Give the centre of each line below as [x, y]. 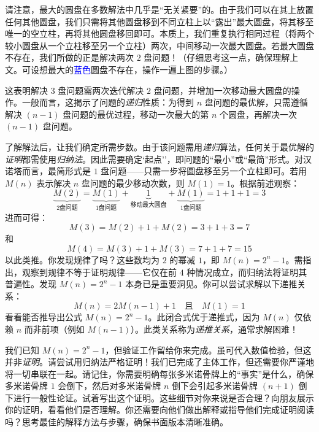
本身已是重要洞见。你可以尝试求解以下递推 [211, 284]
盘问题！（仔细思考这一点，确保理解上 [221, 57]
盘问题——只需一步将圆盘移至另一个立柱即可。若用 [204, 171]
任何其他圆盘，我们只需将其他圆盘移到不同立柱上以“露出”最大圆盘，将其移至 [159, 21]
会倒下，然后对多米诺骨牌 [110, 386]
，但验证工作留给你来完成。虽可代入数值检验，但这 [208, 349]
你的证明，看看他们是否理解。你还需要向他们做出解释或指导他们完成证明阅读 [159, 410]
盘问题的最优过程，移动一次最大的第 [136, 114]
